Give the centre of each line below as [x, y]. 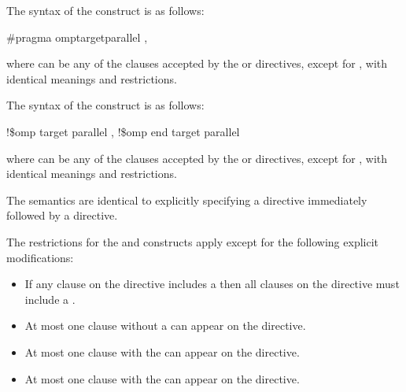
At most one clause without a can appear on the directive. [165, 325]
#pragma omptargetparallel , [77, 37]
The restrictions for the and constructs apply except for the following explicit [193, 241]
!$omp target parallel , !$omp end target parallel [123, 131]
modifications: [40, 257]
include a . [50, 299]
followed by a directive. [62, 215]
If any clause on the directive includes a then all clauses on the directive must [212, 284]
